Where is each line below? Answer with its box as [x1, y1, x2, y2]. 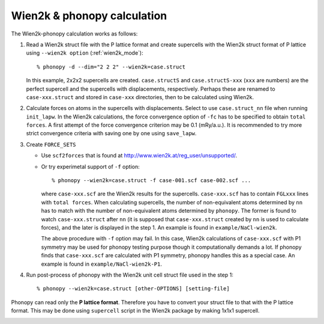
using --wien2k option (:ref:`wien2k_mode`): [26, 49, 143, 57]
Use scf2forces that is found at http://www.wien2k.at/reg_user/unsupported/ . [41, 152, 238, 159]
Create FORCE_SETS [26, 141, 76, 148]
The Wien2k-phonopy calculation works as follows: [11, 30, 138, 37]
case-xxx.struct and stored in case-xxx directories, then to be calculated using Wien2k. [26, 93, 254, 100]
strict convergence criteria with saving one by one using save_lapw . [26, 130, 197, 137]
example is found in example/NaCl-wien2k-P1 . [41, 260, 162, 267]
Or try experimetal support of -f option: [41, 163, 140, 170]
